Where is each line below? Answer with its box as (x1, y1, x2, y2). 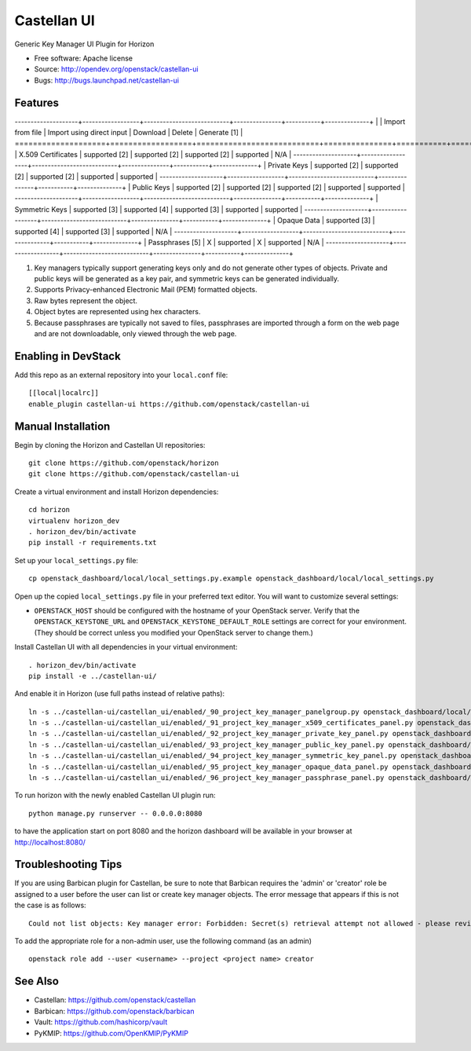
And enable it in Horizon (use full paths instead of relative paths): (14, 689, 225, 698)
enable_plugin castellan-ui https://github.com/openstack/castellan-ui (28, 399, 310, 408)
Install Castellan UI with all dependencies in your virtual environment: (14, 643, 238, 652)
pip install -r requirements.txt (28, 538, 157, 547)
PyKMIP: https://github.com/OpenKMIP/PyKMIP (34, 1028, 188, 1038)
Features (14, 96, 59, 109)
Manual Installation (14, 419, 111, 433)
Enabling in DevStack (14, 350, 121, 363)
